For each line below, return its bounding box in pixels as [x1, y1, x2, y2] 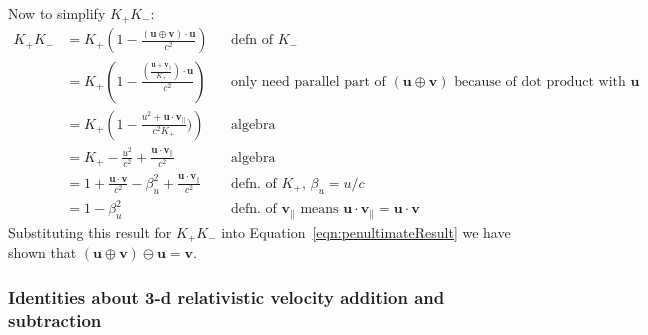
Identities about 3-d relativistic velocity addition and [8, 284, 445, 309]
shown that [8, 242, 77, 263]
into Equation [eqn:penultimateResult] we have [221, 221, 511, 242]
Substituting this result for [8, 221, 172, 242]
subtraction [8, 307, 102, 332]
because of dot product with [454, 74, 626, 89]
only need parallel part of [231, 74, 386, 89]
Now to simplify [8, 3, 106, 23]
